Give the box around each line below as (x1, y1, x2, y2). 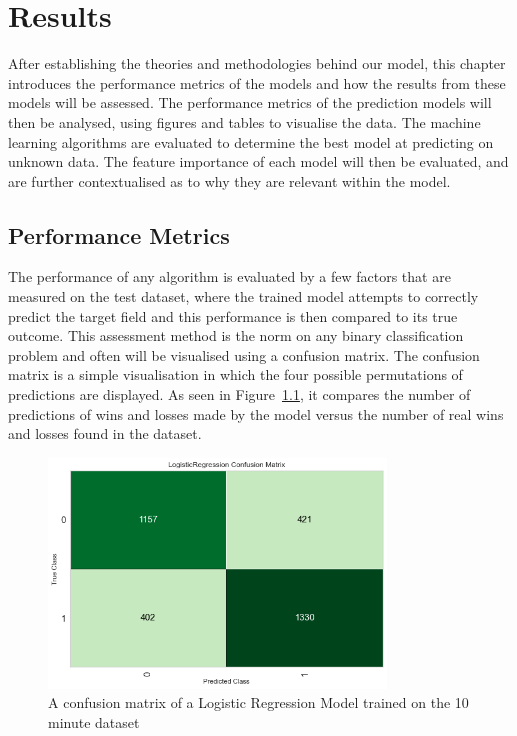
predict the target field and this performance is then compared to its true (8, 305, 458, 326)
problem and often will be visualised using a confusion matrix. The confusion (8, 344, 480, 365)
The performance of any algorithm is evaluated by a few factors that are (8, 266, 451, 287)
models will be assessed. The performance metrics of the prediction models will (8, 92, 492, 113)
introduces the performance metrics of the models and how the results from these (8, 72, 506, 93)
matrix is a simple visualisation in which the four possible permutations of (8, 364, 463, 385)
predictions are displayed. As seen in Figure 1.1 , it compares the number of (8, 384, 471, 405)
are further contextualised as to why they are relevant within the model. (8, 170, 451, 191)
